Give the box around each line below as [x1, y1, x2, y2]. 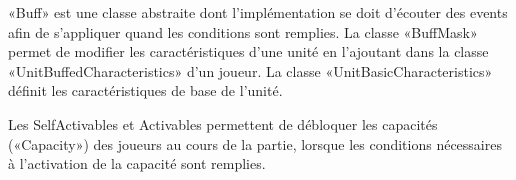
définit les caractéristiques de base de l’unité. [8, 80, 283, 101]
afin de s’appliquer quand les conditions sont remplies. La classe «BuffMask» [8, 21, 478, 42]
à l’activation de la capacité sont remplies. [8, 153, 266, 174]
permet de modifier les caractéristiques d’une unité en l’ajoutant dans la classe [8, 41, 489, 62]
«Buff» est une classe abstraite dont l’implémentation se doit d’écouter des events [8, 2, 508, 22]
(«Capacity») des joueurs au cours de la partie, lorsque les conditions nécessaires [8, 133, 502, 154]
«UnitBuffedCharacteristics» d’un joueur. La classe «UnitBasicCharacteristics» [8, 60, 493, 81]
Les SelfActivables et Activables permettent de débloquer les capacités [8, 113, 438, 134]
